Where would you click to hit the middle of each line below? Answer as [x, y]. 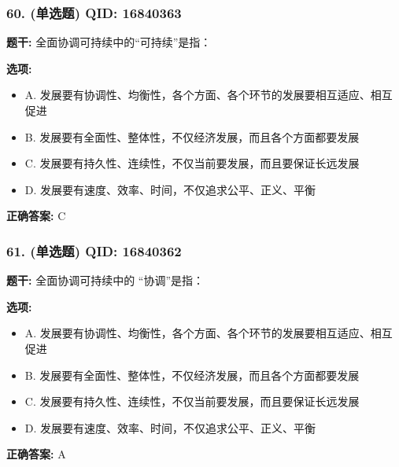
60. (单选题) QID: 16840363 [94, 12]
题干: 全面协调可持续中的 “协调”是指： [105, 280]
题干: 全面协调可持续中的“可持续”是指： [109, 42]
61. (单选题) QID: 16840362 [94, 250]
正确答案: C [36, 216]
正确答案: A [36, 454]
